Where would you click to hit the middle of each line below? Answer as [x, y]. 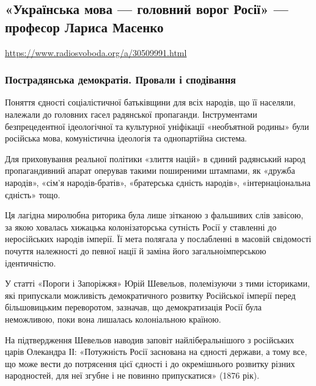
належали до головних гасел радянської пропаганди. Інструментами [131, 114]
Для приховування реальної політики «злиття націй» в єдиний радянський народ [155, 158]
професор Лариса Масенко [84, 27]
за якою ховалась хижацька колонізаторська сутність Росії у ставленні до [141, 227]
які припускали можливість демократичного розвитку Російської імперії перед [150, 295]
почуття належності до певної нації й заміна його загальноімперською [136, 250]
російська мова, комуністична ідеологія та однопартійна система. [126, 138]
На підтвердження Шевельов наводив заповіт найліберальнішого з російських [150, 339]
